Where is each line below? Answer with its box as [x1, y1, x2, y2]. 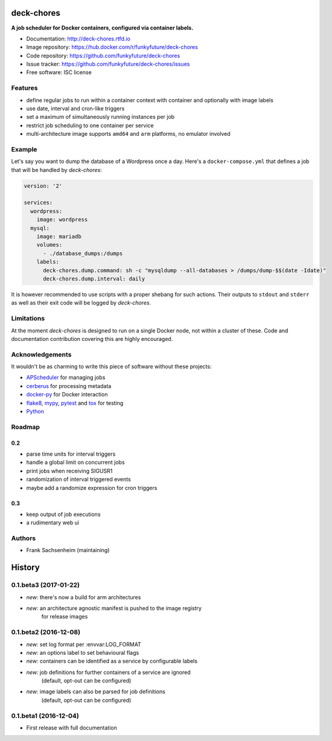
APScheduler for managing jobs [26, 374, 106, 381]
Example [11, 145, 37, 153]
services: [24, 199, 53, 206]
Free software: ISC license [26, 69, 92, 76]
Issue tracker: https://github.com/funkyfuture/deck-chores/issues [26, 60, 190, 68]
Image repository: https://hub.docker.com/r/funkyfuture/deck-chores [26, 43, 199, 51]
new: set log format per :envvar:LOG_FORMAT [26, 640, 141, 648]
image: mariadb [36, 233, 81, 240]
